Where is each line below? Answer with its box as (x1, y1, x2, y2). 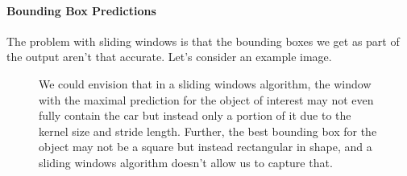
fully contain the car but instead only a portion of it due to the (39, 107, 351, 124)
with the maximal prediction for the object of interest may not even (39, 91, 374, 108)
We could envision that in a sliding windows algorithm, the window (39, 75, 372, 92)
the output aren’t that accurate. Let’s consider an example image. (6, 48, 332, 65)
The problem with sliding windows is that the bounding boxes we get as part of (6, 32, 400, 49)
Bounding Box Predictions (6, 2, 156, 18)
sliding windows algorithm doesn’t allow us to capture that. (39, 153, 333, 170)
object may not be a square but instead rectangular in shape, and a (39, 138, 372, 155)
